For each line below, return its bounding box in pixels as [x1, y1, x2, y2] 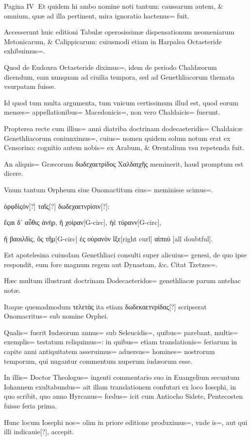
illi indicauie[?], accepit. [4, 426, 74, 437]
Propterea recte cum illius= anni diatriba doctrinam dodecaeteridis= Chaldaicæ [4, 123, 243, 133]
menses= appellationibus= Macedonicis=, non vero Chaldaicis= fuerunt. [4, 107, 220, 117]
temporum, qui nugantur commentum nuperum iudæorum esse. [4, 355, 193, 366]
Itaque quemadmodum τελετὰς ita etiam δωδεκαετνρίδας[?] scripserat [4, 301, 207, 311]
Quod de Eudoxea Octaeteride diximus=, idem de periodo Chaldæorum [4, 62, 217, 72]
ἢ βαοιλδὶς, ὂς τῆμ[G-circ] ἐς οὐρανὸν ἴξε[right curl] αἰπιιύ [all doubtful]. [4, 233, 213, 243]
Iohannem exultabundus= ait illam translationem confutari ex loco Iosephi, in [4, 381, 236, 391]
